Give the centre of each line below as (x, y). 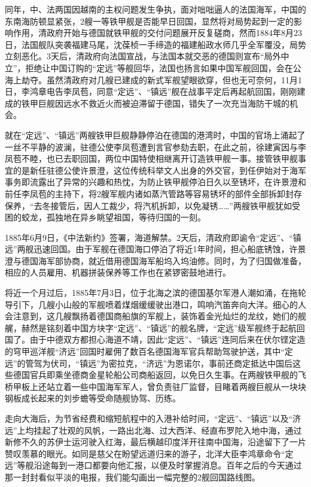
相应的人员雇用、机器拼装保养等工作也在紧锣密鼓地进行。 (118, 272)
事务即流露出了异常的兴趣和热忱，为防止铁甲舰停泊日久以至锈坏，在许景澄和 (155, 182)
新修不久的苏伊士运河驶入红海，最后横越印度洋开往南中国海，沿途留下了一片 (155, 442)
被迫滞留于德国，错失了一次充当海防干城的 (205, 103)
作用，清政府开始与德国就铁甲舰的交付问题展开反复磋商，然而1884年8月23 (157, 33)
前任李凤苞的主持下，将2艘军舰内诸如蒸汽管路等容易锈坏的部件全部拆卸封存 (153, 193)
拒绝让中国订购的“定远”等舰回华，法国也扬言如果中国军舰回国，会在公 (163, 67)
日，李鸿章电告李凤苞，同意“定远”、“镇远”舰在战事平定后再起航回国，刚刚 (151, 91)
